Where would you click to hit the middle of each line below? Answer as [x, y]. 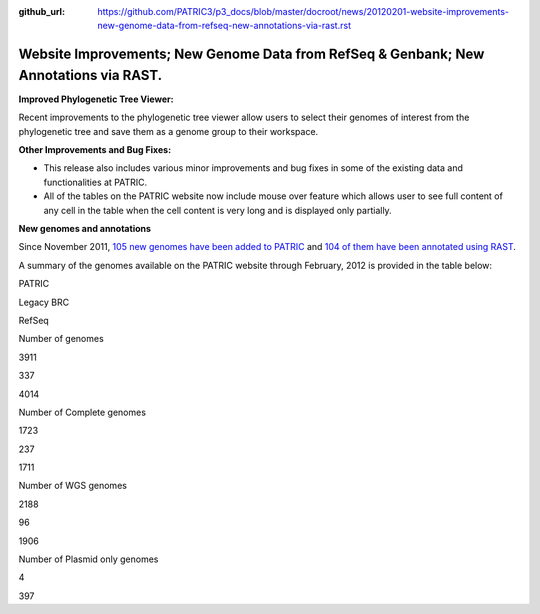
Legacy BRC [44, 302]
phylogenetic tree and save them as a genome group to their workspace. [168, 131]
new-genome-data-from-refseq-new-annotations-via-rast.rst [224, 26]
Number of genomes [61, 339]
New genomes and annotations [85, 229]
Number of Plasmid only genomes [88, 559]
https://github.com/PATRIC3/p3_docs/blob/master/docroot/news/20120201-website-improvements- [303, 11]
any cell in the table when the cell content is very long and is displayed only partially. [217, 210]
